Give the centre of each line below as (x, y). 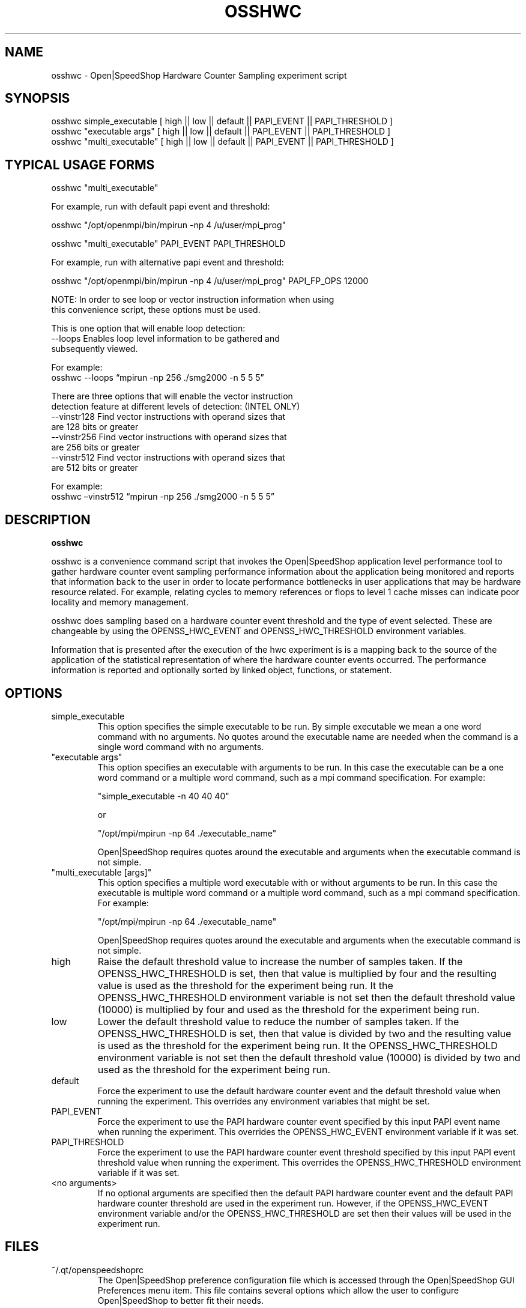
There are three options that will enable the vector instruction (172, 396)
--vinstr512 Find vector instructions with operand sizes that (168, 458)
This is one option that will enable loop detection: (148, 329)
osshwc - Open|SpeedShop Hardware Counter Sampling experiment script (199, 75)
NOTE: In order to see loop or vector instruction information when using (193, 300)
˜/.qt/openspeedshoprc (98, 1270)
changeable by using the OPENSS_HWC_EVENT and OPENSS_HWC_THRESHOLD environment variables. (259, 631)
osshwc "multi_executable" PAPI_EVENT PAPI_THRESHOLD (168, 244)
